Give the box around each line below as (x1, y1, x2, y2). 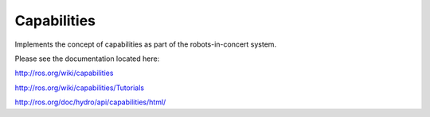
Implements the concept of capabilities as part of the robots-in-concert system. (14, 40, 277, 49)
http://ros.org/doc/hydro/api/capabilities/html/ (14, 97, 166, 107)
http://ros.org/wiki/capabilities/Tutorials (14, 83, 145, 92)
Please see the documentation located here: (14, 54, 160, 63)
